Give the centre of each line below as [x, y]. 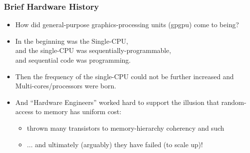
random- [234, 102]
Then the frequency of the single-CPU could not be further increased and [125, 76]
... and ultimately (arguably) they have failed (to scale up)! [115, 144]
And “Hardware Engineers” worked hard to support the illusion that [117, 102]
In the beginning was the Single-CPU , [72, 41]
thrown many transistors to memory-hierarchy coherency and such [125, 127]
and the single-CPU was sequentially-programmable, [93, 50]
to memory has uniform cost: [78, 111]
